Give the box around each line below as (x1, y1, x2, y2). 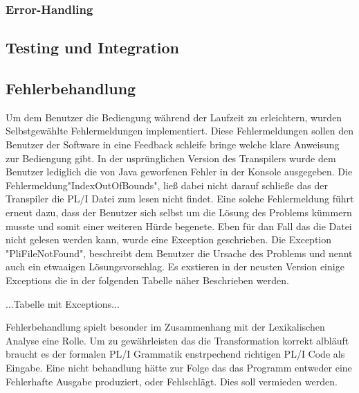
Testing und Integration (6, 37, 180, 58)
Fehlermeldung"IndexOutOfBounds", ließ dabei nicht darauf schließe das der (6, 177, 328, 192)
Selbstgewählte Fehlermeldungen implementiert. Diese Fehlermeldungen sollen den (6, 123, 353, 138)
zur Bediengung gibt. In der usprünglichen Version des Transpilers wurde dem (6, 150, 336, 165)
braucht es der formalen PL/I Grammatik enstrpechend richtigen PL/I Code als (6, 347, 345, 361)
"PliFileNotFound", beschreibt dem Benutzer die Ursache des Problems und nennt (6, 245, 353, 260)
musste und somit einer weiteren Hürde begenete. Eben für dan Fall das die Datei (6, 218, 352, 233)
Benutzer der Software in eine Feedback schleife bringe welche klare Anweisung (6, 137, 340, 152)
